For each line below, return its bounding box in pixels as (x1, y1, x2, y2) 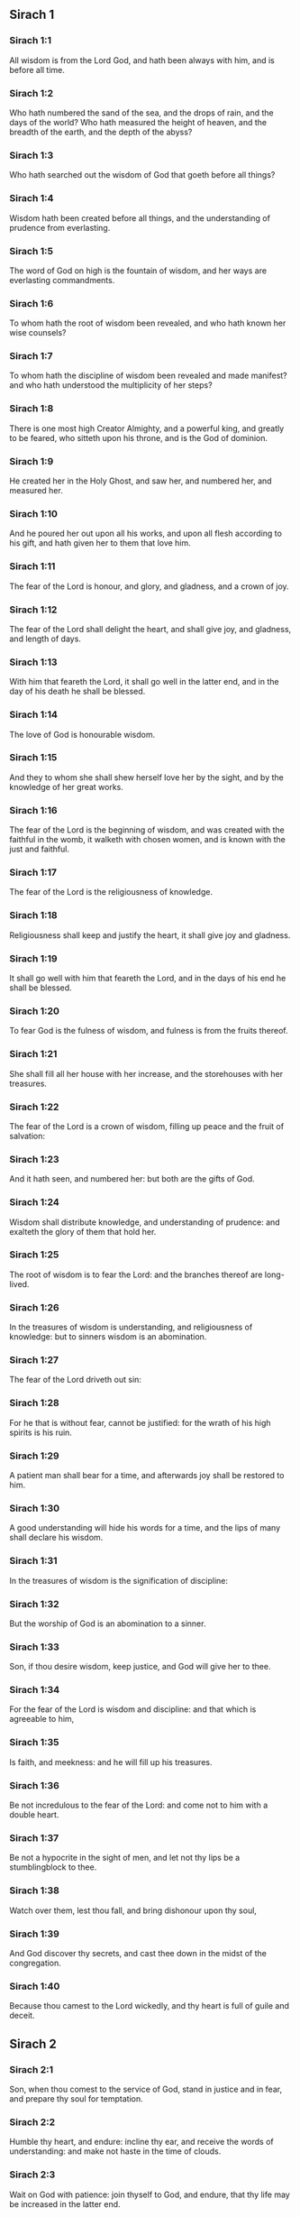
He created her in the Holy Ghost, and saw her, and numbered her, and (9, 475, 272, 486)
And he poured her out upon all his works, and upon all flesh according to (9, 528, 282, 539)
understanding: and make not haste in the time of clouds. (9, 2146, 222, 2157)
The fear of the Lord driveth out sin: (9, 1375, 142, 1385)
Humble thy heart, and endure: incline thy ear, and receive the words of (9, 2137, 274, 2148)
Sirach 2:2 (9, 2115, 56, 2128)
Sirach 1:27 (9, 1354, 59, 1366)
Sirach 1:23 (9, 1153, 60, 1165)
